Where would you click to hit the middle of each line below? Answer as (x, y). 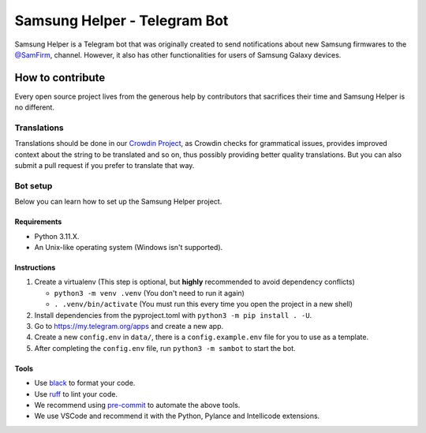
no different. (35, 107)
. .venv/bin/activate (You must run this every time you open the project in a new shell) (203, 304)
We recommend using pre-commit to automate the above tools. (137, 405)
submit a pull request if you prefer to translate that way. (105, 166)
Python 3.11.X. (57, 236)
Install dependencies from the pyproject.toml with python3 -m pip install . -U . (173, 315)
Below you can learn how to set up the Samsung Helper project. (118, 202)
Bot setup (34, 185)
